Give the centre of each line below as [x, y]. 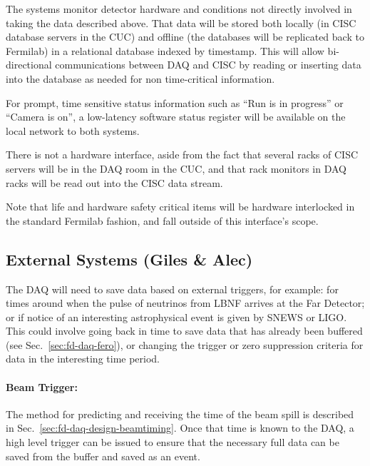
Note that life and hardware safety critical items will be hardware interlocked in [180, 207]
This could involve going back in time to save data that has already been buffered [184, 331]
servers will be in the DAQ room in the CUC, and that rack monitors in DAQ [176, 168]
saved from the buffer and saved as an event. [103, 456]
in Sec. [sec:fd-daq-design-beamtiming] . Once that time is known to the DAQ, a [180, 428]
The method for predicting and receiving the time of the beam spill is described [180, 414]
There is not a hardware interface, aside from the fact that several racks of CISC [182, 155]
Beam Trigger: [42, 386]
